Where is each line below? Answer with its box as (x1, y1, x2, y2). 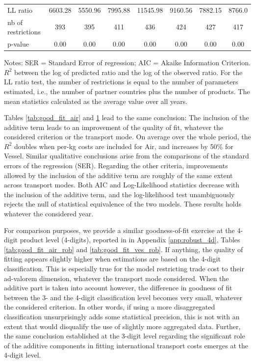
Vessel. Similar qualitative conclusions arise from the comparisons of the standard (4, 151, 249, 161)
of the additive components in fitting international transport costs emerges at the (4, 340, 248, 350)
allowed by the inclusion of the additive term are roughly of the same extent (4, 170, 233, 180)
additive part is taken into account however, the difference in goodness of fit (4, 283, 232, 293)
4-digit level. (4, 350, 41, 360)
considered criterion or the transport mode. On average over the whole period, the (4, 131, 251, 142)
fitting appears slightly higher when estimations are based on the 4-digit (4, 254, 221, 264)
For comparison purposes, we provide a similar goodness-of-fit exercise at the (4, 225, 235, 235)
